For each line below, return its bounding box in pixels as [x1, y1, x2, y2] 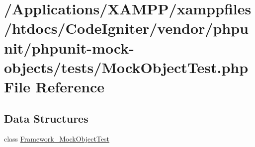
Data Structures [4, 110, 88, 126]
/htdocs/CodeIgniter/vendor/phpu [4, 18, 249, 38]
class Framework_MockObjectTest [4, 134, 110, 144]
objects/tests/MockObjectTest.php [4, 57, 249, 77]
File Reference [4, 76, 105, 96]
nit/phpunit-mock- [4, 37, 135, 58]
